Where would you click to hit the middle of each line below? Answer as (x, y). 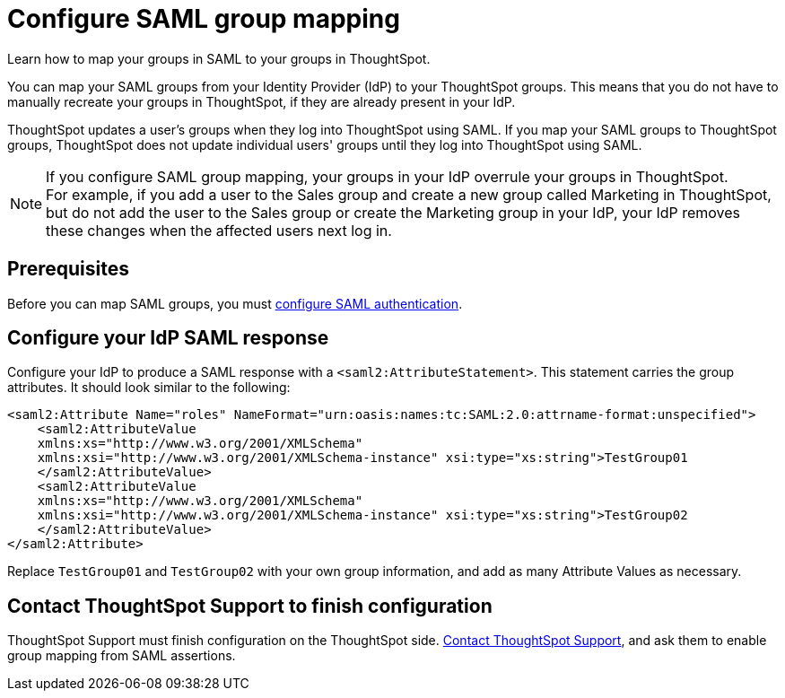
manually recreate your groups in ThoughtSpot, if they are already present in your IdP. (262, 101)
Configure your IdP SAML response (168, 338)
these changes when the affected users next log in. (219, 230)
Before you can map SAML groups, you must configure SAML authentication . (235, 303)
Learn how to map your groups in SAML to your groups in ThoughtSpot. (219, 58)
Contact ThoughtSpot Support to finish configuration (250, 606)
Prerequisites (68, 269)
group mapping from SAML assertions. (122, 656)
